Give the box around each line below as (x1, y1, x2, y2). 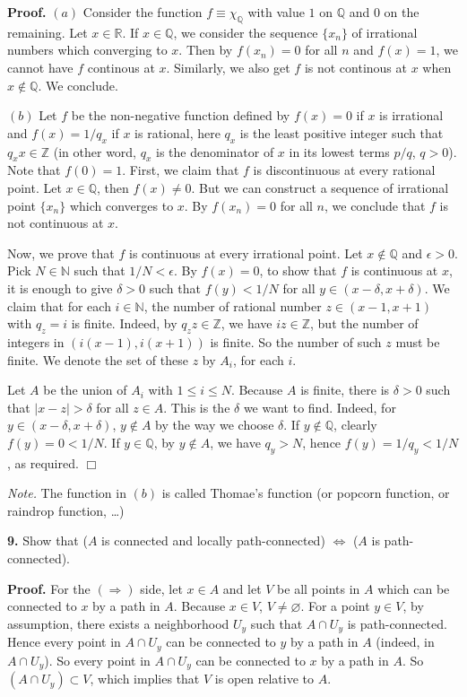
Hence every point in (7, 632, 121, 651)
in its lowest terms (289, 142, 390, 161)
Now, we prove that (7, 243, 115, 262)
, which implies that (90, 669, 200, 688)
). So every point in (44, 650, 151, 669)
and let (222, 579, 262, 597)
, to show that (259, 261, 337, 280)
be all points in (277, 579, 360, 597)
